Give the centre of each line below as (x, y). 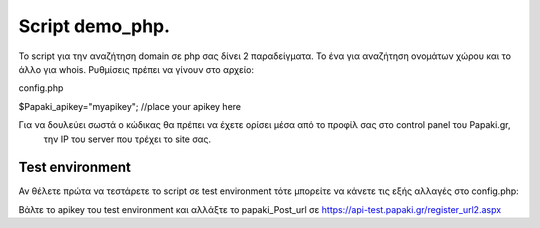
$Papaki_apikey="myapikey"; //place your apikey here (130, 106)
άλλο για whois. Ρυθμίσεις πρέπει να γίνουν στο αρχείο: (136, 69)
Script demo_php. (94, 26)
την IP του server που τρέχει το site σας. (127, 139)
